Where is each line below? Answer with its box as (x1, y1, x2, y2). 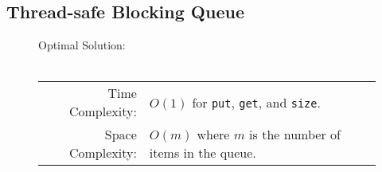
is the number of (249, 125, 341, 144)
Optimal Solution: (38, 37, 126, 53)
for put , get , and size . (192, 92, 321, 111)
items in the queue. (149, 143, 256, 162)
